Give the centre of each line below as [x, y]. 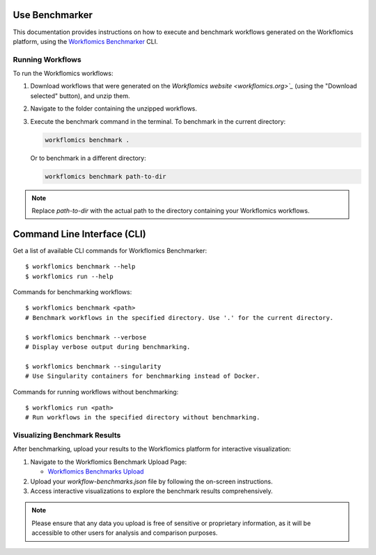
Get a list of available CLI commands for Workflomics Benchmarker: [110, 250]
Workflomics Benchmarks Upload [96, 472]
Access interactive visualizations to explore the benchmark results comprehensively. [151, 491]
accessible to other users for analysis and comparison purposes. [125, 533]
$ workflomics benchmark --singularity [93, 366]
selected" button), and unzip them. [80, 96]
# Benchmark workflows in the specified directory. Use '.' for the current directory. [180, 317]
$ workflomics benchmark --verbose [86, 337]
